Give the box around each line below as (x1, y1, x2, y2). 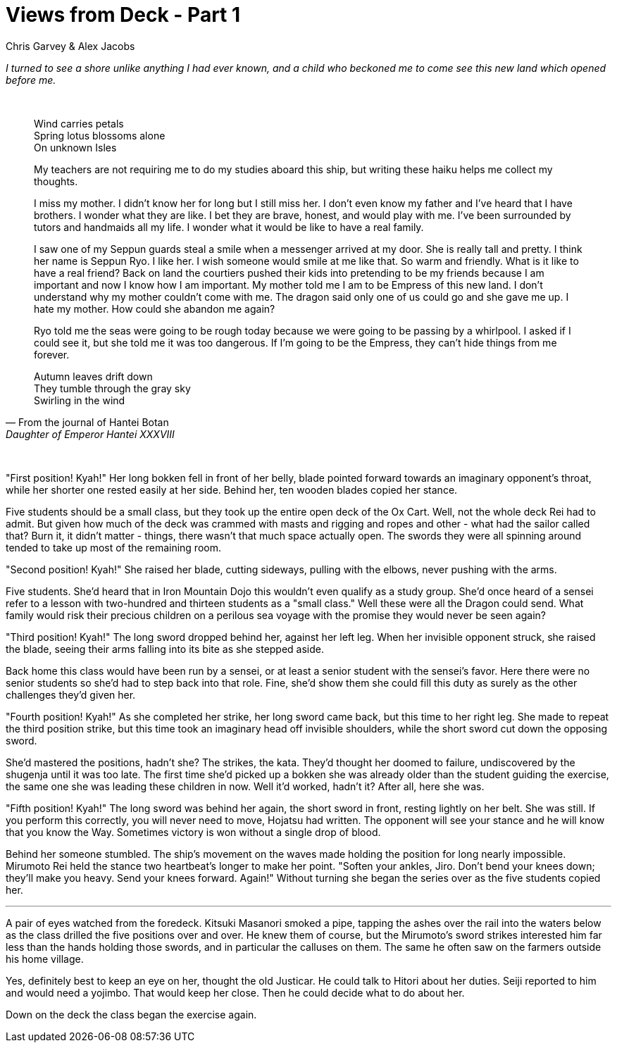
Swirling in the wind (34, 394, 125, 406)
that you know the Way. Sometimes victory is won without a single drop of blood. (6, 825, 381, 838)
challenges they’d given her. (6, 688, 136, 701)
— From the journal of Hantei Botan (6, 416, 169, 428)
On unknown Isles (34, 141, 117, 154)
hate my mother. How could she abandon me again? (34, 302, 275, 315)
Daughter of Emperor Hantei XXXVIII (6, 428, 175, 440)
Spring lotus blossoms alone (34, 129, 166, 142)
